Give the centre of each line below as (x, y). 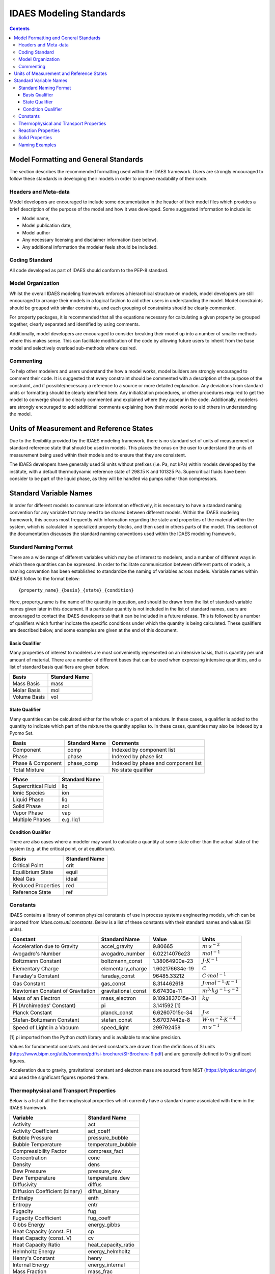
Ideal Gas (24, 879)
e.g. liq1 (71, 819)
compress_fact (106, 1151)
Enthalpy (23, 1198)
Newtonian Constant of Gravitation (54, 991)
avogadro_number (123, 954)
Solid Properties (35, 138)
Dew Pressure (29, 1171)
